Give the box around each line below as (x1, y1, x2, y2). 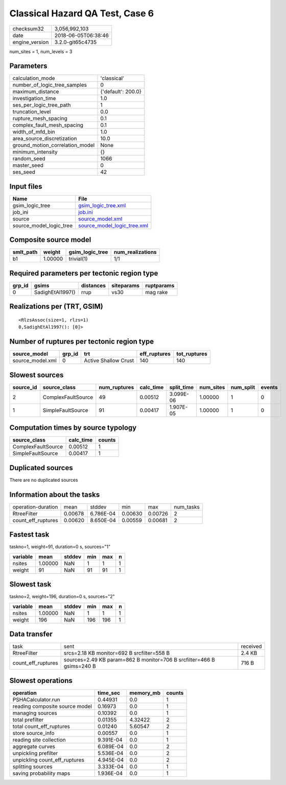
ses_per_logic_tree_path (12, 102, 71, 109)
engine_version (12, 38, 49, 45)
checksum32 (12, 25, 44, 32)
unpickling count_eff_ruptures (12, 756, 84, 763)
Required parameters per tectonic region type (9, 268, 158, 278)
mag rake (145, 289, 168, 296)
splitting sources (12, 763, 53, 770)
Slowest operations (9, 676, 73, 685)
